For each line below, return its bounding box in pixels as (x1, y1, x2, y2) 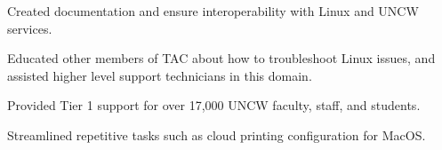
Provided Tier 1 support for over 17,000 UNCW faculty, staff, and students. (7, 96, 421, 114)
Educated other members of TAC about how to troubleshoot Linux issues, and (7, 49, 436, 67)
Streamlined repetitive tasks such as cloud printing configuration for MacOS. (7, 125, 426, 144)
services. (7, 19, 52, 37)
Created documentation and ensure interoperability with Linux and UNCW (7, 2, 419, 20)
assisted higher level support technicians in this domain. (7, 66, 312, 84)
